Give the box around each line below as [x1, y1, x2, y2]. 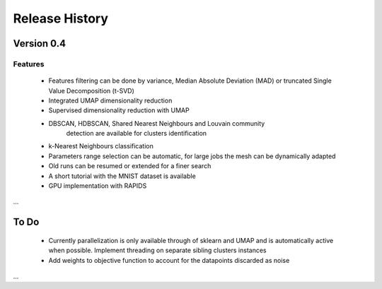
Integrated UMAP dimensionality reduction [48, 96, 173, 105]
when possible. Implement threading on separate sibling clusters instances [48, 246, 267, 254]
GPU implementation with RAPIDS [48, 182, 147, 190]
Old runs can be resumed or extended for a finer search [48, 162, 212, 170]
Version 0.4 [13, 37, 66, 49]
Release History [13, 11, 109, 26]
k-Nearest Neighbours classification [48, 142, 154, 151]
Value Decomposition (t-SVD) [48, 86, 134, 95]
